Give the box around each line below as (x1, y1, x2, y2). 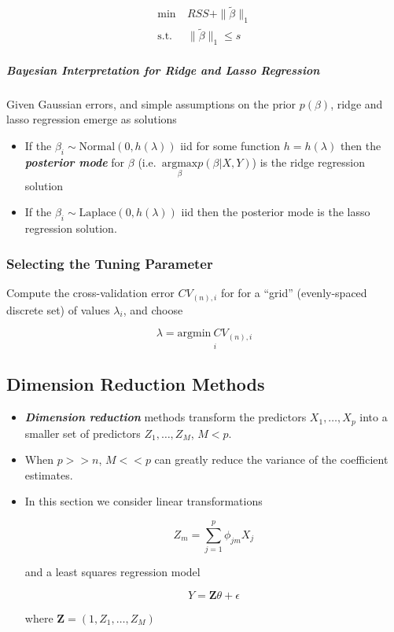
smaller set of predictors (24, 424, 141, 441)
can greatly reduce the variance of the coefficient (154, 451, 388, 468)
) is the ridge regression (252, 153, 366, 170)
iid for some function (180, 137, 281, 153)
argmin (177, 328, 212, 340)
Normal (79, 141, 116, 152)
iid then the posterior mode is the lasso (181, 204, 370, 220)
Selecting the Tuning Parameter (6, 253, 213, 273)
